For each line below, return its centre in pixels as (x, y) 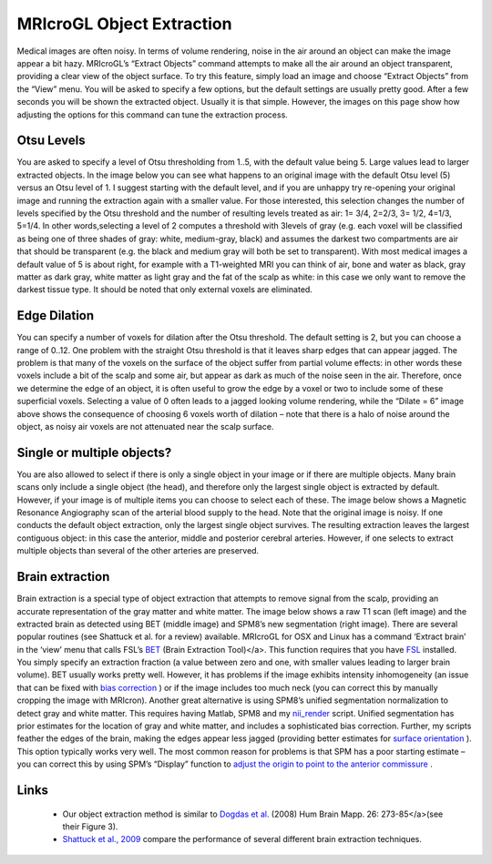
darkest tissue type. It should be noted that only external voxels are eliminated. (165, 290)
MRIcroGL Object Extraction (124, 24)
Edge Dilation (56, 315)
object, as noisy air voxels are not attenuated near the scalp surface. (145, 426)
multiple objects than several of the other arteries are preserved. (138, 551)
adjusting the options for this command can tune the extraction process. (153, 115)
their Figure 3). (90, 826)
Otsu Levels (51, 141)
